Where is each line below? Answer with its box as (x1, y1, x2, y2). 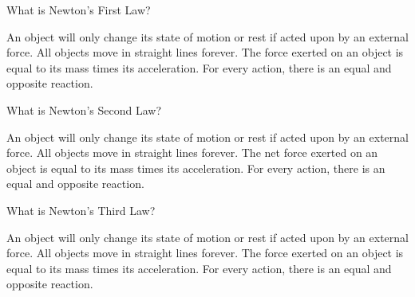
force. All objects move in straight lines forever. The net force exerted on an (6, 144, 378, 161)
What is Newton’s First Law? (6, 2, 151, 18)
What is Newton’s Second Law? (6, 101, 161, 118)
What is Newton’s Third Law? (6, 201, 156, 218)
